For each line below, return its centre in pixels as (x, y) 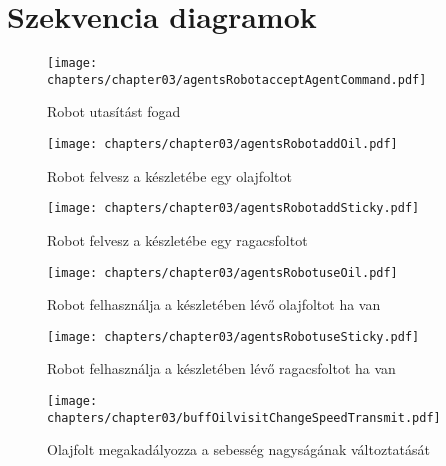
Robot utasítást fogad (114, 111)
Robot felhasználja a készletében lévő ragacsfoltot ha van (221, 368)
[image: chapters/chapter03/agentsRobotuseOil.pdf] (222, 272)
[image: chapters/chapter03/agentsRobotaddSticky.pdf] (233, 208)
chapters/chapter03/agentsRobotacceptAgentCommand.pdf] (237, 79)
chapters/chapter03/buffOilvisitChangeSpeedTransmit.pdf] (244, 417)
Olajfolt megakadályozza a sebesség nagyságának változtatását (239, 449)
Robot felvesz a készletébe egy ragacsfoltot (177, 239)
